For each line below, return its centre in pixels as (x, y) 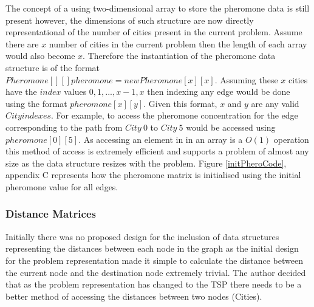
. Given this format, (180, 103)
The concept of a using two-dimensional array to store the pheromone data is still (158, 8)
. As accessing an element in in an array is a (161, 139)
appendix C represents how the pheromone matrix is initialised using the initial (153, 175)
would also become (40, 56)
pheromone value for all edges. (62, 186)
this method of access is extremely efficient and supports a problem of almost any (157, 151)
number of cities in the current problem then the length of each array (178, 43)
